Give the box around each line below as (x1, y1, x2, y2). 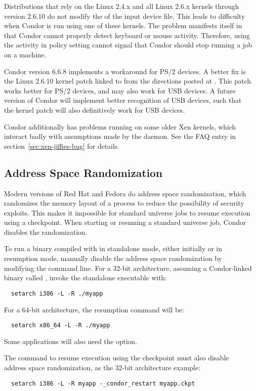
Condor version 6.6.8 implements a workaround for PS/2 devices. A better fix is (4, 66, 246, 76)
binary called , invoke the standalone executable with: (4, 272, 167, 283)
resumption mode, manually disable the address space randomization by (4, 253, 222, 263)
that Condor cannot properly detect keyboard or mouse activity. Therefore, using (4, 30, 250, 40)
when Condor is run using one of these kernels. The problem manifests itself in (4, 20, 242, 31)
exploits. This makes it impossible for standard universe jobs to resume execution (4, 207, 251, 217)
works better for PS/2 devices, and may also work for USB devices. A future (4, 85, 236, 95)
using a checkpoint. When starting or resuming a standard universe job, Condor (4, 217, 246, 227)
